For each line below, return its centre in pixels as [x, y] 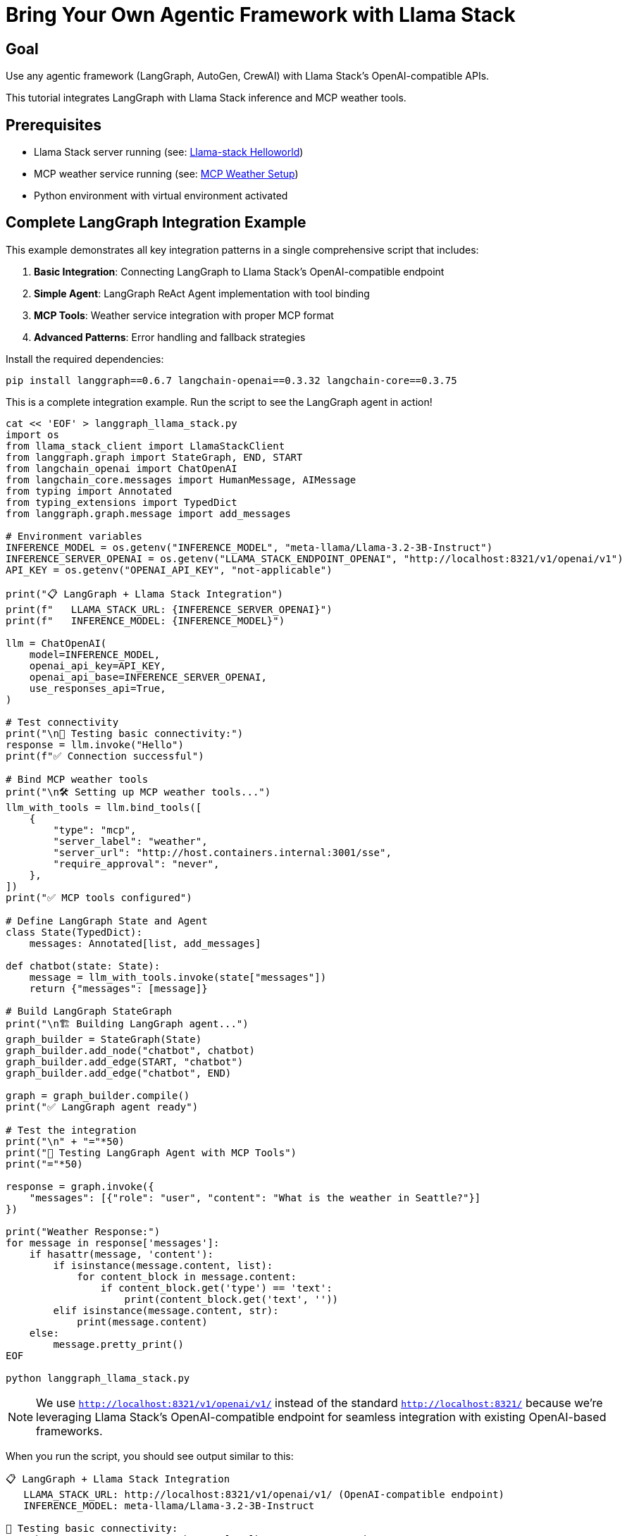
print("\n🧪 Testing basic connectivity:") [125, 733]
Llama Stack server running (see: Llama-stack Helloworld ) [169, 152]
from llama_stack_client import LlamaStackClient [145, 446]
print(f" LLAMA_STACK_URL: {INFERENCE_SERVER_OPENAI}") [169, 609]
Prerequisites [54, 125]
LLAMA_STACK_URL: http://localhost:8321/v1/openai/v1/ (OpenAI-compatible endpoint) [264, 1494]
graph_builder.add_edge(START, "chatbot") [125, 1061]
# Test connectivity [62, 722]
